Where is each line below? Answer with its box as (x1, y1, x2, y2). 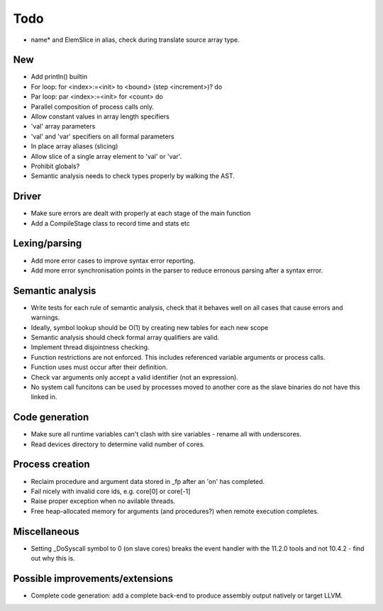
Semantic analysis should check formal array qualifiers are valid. (30, 334, 220, 342)
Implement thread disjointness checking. (30, 343, 150, 351)
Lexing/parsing (13, 238, 82, 250)
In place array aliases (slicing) (30, 142, 118, 150)
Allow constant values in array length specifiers (30, 112, 170, 121)
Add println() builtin (30, 72, 88, 81)
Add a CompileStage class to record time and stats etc (30, 219, 191, 227)
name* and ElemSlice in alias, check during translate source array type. (30, 35, 240, 44)
